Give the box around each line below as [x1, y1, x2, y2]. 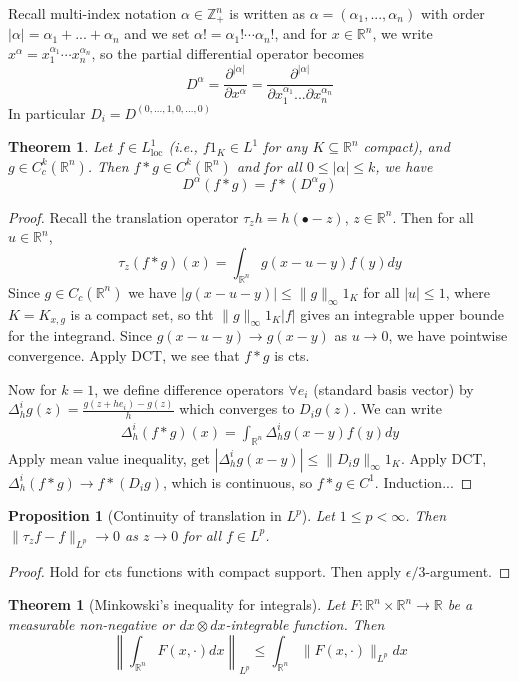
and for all [236, 155, 302, 176]
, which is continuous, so [162, 471, 313, 492]
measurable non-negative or [8, 613, 175, 634]
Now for [8, 378, 57, 399]
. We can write [352, 398, 442, 419]
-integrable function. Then [225, 613, 385, 634]
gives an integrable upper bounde [300, 303, 504, 324]
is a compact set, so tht [70, 303, 214, 324]
